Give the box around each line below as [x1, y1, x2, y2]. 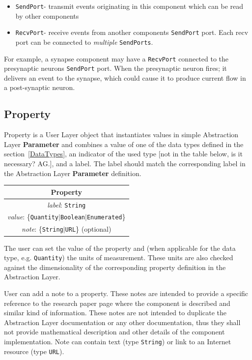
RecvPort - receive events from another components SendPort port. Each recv [15, 27, 249, 37]
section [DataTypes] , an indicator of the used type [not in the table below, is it [4, 149, 243, 159]
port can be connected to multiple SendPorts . [15, 36, 153, 47]
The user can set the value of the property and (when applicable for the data [4, 242, 236, 253]
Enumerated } [86, 211, 126, 222]
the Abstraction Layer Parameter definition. [4, 168, 141, 178]
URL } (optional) [65, 224, 112, 234]
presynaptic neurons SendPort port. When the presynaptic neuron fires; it [4, 63, 227, 73]
